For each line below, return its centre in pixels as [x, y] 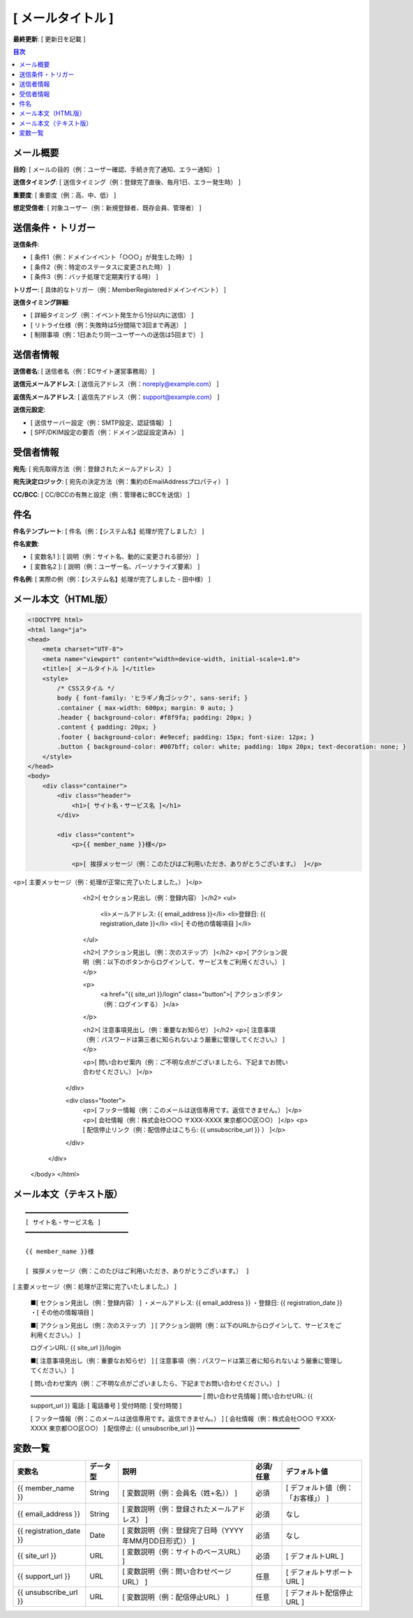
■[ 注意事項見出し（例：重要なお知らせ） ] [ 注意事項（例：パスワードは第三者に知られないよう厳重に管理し [187, 1361]
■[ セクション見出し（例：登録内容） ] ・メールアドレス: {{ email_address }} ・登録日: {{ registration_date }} [186, 1302]
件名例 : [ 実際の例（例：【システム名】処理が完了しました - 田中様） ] [112, 580]
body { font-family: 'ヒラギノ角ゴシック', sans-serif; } [152, 698]
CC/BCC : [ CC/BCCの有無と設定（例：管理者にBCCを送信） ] [101, 494]
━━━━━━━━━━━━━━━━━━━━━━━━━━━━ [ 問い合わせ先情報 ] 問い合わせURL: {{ [172, 1396]
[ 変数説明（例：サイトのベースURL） [184, 1552]
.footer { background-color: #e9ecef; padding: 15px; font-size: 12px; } [186, 737]
